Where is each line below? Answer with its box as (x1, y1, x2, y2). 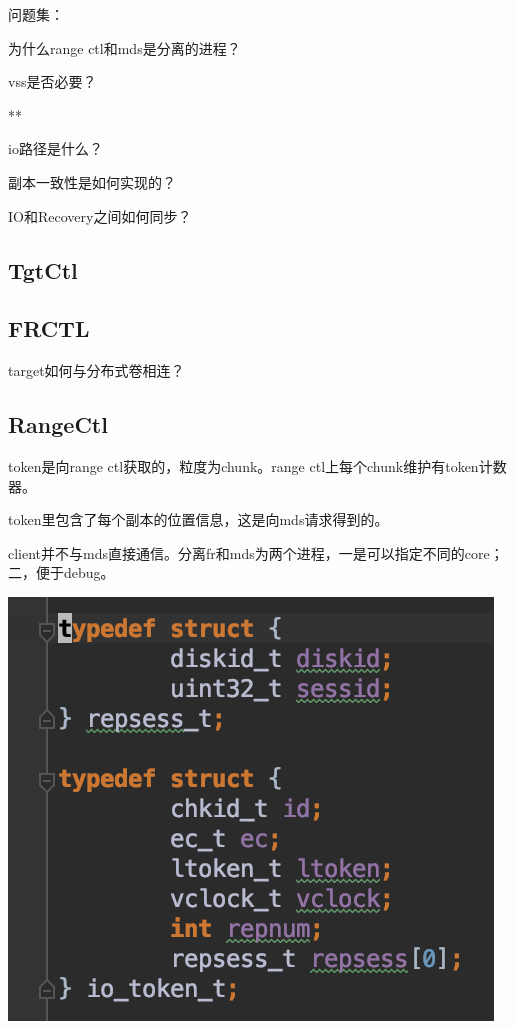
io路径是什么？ (8, 138, 103, 159)
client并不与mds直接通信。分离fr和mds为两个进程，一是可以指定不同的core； (8, 542, 504, 563)
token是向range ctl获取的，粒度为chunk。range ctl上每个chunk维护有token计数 (8, 455, 507, 476)
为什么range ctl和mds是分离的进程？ (8, 37, 241, 58)
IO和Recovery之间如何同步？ (8, 205, 192, 226)
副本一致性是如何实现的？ (8, 171, 176, 192)
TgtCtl (8, 254, 78, 285)
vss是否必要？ (8, 71, 97, 92)
